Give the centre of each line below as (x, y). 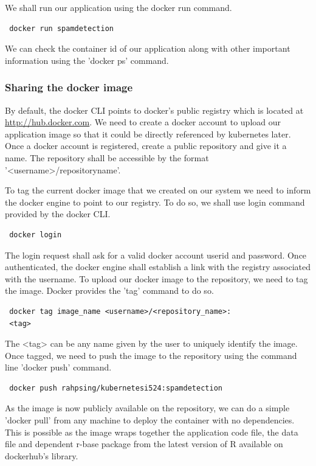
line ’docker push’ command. (58, 367)
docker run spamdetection (61, 28)
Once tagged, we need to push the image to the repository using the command (151, 355)
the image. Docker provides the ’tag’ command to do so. (109, 290)
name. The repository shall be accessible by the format (107, 157)
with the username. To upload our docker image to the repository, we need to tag (156, 278)
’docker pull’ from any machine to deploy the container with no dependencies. (150, 420)
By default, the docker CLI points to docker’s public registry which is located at (154, 110)
